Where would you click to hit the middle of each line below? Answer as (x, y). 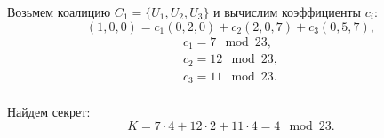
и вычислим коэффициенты (287, 11)
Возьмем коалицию (59, 11)
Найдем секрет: (49, 112)
